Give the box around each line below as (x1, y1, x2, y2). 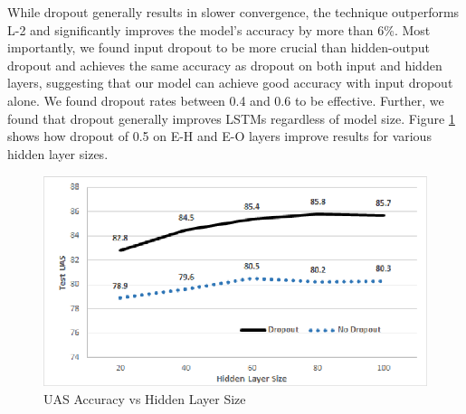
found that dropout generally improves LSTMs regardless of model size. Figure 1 (7, 108, 455, 127)
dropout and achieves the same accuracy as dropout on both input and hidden (7, 55, 442, 74)
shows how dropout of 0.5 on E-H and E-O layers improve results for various (7, 127, 432, 146)
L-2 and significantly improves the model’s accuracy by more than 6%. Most (7, 20, 431, 39)
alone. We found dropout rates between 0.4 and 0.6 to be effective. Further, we (7, 90, 444, 109)
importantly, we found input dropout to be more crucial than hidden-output (7, 38, 430, 57)
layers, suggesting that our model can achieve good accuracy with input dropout (7, 73, 453, 92)
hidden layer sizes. (7, 144, 109, 163)
